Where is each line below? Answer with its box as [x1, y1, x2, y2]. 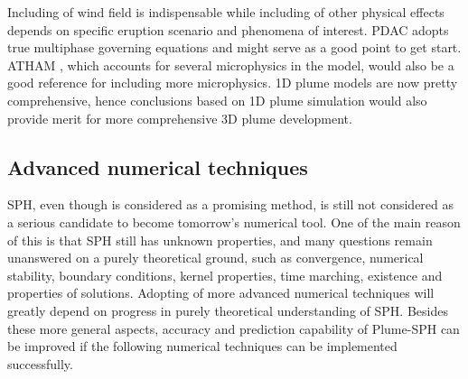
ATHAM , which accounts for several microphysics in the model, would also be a [7, 55, 454, 74]
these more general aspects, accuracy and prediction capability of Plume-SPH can [7, 319, 460, 337]
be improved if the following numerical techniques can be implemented [7, 337, 398, 356]
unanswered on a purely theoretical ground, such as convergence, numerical [7, 248, 424, 267]
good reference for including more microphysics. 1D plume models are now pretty [7, 73, 458, 92]
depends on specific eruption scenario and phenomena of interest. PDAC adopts [7, 20, 449, 39]
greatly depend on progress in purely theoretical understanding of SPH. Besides [7, 300, 448, 319]
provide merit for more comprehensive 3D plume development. [7, 108, 352, 127]
